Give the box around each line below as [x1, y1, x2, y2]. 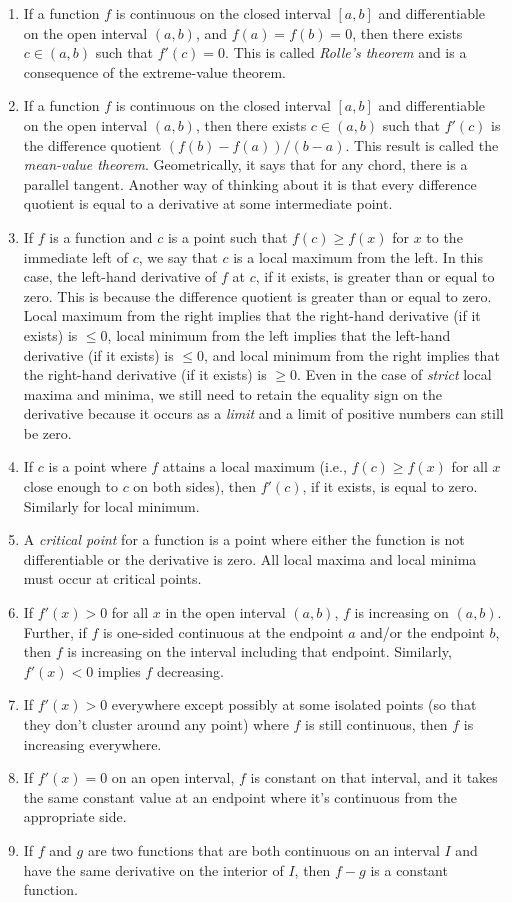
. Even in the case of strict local [297, 364, 492, 385]
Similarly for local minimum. [23, 495, 200, 516]
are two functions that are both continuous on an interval [87, 839, 440, 860]
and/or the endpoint [360, 621, 485, 642]
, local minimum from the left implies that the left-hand [107, 324, 451, 345]
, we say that [138, 246, 218, 267]
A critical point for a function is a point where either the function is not [23, 529, 465, 550]
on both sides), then [133, 476, 257, 497]
